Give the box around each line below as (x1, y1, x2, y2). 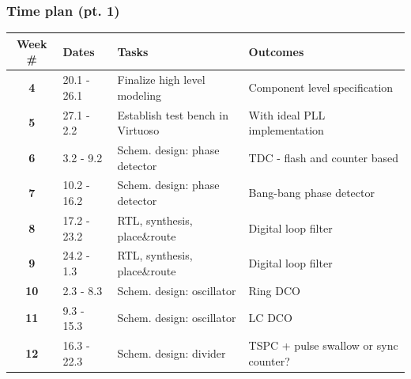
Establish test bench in (117, 106, 228, 123)
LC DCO (248, 309, 292, 326)
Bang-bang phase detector (248, 184, 375, 201)
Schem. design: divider (117, 344, 226, 361)
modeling (117, 86, 162, 103)
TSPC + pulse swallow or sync (248, 337, 398, 354)
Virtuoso (117, 122, 160, 138)
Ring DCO (248, 282, 300, 298)
